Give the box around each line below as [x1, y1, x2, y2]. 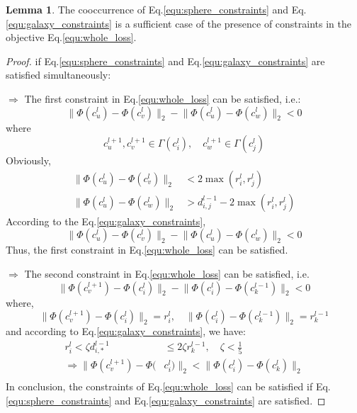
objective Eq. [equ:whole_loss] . [6, 30, 137, 45]
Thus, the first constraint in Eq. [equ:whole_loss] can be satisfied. [6, 242, 288, 257]
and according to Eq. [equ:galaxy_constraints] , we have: [6, 324, 246, 339]
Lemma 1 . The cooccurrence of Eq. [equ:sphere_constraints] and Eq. [6, 2, 307, 16]
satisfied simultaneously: [6, 67, 111, 82]
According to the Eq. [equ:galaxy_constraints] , [6, 213, 206, 228]
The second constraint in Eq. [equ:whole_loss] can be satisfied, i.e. [24, 266, 310, 281]
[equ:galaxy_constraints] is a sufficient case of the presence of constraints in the [6, 16, 351, 30]
